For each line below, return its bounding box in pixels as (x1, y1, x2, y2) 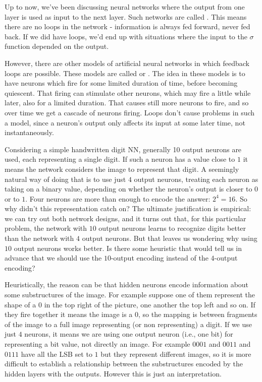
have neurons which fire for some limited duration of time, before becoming (5, 78, 238, 88)
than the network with (5, 233, 74, 243)
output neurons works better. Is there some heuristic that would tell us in (14, 242, 242, 253)
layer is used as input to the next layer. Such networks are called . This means (5, 11, 247, 22)
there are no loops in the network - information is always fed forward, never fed (5, 21, 250, 32)
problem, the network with (5, 223, 87, 233)
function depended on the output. (5, 41, 109, 51)
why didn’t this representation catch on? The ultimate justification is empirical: (5, 203, 251, 214)
